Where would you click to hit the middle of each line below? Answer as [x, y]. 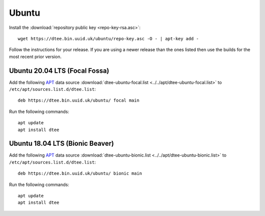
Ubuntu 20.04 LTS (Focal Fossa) [59, 70]
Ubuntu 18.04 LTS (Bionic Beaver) [62, 144]
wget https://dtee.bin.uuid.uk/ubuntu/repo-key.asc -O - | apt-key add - [108, 39]
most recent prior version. [35, 56]
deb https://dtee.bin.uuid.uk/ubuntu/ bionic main [80, 174]
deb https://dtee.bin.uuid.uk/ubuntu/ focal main [79, 100]
